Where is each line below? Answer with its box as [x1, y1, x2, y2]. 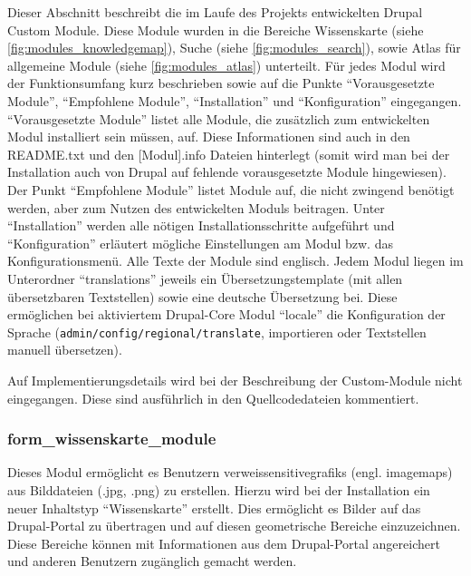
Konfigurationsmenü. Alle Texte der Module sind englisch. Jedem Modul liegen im [7, 251, 464, 270]
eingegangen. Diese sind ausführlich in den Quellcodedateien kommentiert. [7, 388, 419, 407]
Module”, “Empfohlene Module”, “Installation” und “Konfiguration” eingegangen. [7, 91, 462, 110]
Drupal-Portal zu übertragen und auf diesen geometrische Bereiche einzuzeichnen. [7, 516, 461, 535]
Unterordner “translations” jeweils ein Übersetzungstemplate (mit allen [7, 268, 403, 288]
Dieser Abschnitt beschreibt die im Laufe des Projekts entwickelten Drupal [7, 3, 423, 21]
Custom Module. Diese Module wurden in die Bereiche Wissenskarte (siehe [7, 20, 424, 39]
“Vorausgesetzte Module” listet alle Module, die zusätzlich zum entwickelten [7, 109, 430, 128]
